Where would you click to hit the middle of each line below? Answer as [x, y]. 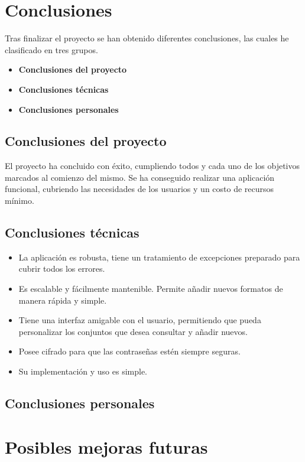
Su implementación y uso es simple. [83, 371]
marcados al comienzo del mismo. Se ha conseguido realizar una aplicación [140, 177]
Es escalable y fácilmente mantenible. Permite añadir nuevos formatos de [151, 289]
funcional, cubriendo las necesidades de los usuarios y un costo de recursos [139, 189]
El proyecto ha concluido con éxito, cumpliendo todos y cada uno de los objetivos [152, 166]
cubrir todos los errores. [62, 269]
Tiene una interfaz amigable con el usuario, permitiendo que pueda [140, 320]
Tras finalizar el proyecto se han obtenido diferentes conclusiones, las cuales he [147, 38]
